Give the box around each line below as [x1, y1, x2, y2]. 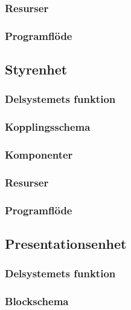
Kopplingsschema [5, 119, 91, 134]
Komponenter [5, 147, 73, 162]
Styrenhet [5, 60, 68, 79]
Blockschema [5, 294, 69, 309]
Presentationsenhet [5, 234, 127, 253]
